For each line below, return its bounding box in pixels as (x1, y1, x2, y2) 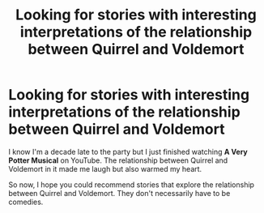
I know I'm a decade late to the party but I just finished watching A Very (8, 147, 249, 156)
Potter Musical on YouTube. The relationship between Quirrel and (8, 155, 228, 165)
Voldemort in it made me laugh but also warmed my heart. (8, 164, 202, 173)
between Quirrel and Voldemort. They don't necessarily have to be (8, 188, 231, 198)
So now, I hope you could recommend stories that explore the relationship (8, 180, 255, 190)
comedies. (8, 197, 44, 207)
